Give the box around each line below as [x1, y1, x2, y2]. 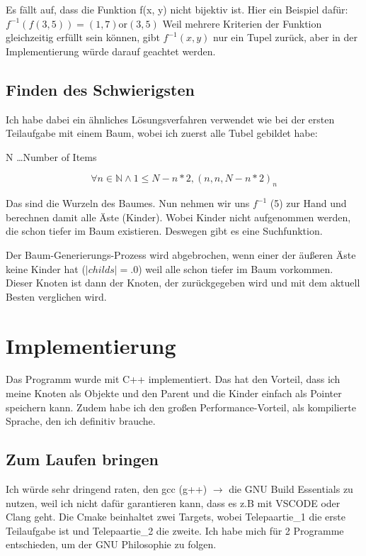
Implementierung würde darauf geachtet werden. [6, 43, 216, 58]
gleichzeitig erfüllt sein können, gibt [6, 30, 160, 45]
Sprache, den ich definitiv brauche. [6, 413, 156, 428]
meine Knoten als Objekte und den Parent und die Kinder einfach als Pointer [6, 386, 342, 401]
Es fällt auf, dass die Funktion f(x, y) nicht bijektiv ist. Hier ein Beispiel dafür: [6, 2, 348, 16]
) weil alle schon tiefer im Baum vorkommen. [138, 261, 333, 276]
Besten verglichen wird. [6, 289, 107, 304]
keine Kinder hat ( [6, 261, 86, 276]
